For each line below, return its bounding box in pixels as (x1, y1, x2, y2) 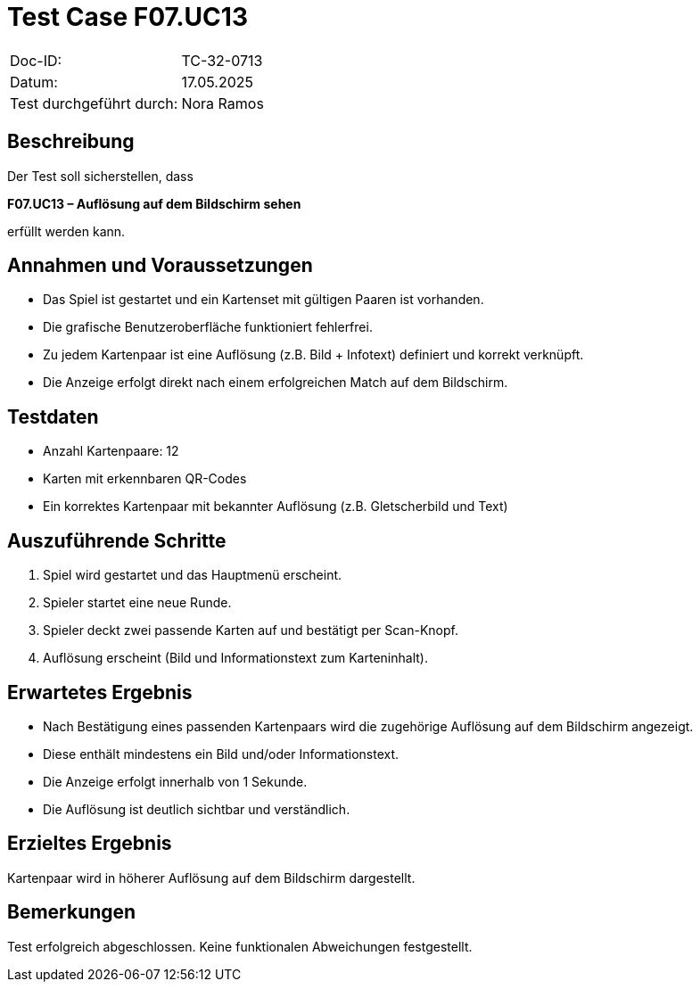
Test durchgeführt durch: (10, 94, 178, 112)
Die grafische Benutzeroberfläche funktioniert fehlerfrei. (43, 319, 373, 335)
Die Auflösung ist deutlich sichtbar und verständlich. (43, 801, 350, 817)
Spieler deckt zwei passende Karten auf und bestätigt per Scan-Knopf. (43, 622, 458, 639)
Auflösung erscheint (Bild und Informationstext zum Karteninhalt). (43, 650, 428, 666)
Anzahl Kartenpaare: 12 (43, 443, 179, 459)
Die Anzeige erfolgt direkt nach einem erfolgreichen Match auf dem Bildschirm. (43, 375, 508, 391)
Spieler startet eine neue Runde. (43, 595, 232, 611)
